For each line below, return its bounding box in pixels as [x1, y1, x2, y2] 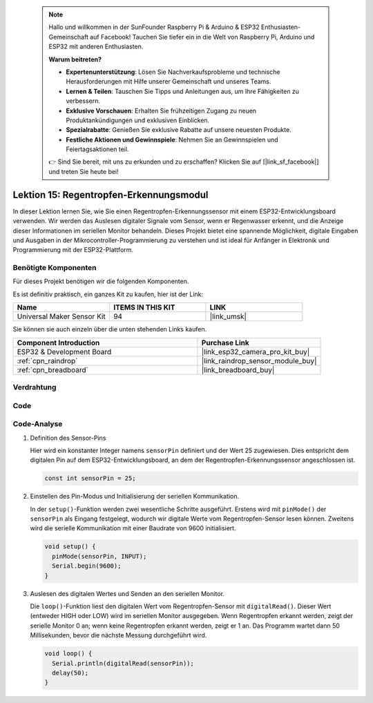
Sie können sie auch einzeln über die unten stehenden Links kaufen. [12, 325, 207, 334]
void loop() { [44, 650, 93, 657]
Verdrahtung [12, 383, 57, 392]
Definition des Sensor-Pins [30, 434, 106, 442]
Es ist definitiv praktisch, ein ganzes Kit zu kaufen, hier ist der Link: [12, 290, 204, 298]
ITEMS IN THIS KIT [113, 302, 175, 312]
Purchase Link [201, 338, 250, 347]
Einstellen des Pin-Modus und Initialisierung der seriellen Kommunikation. [30, 492, 240, 501]
